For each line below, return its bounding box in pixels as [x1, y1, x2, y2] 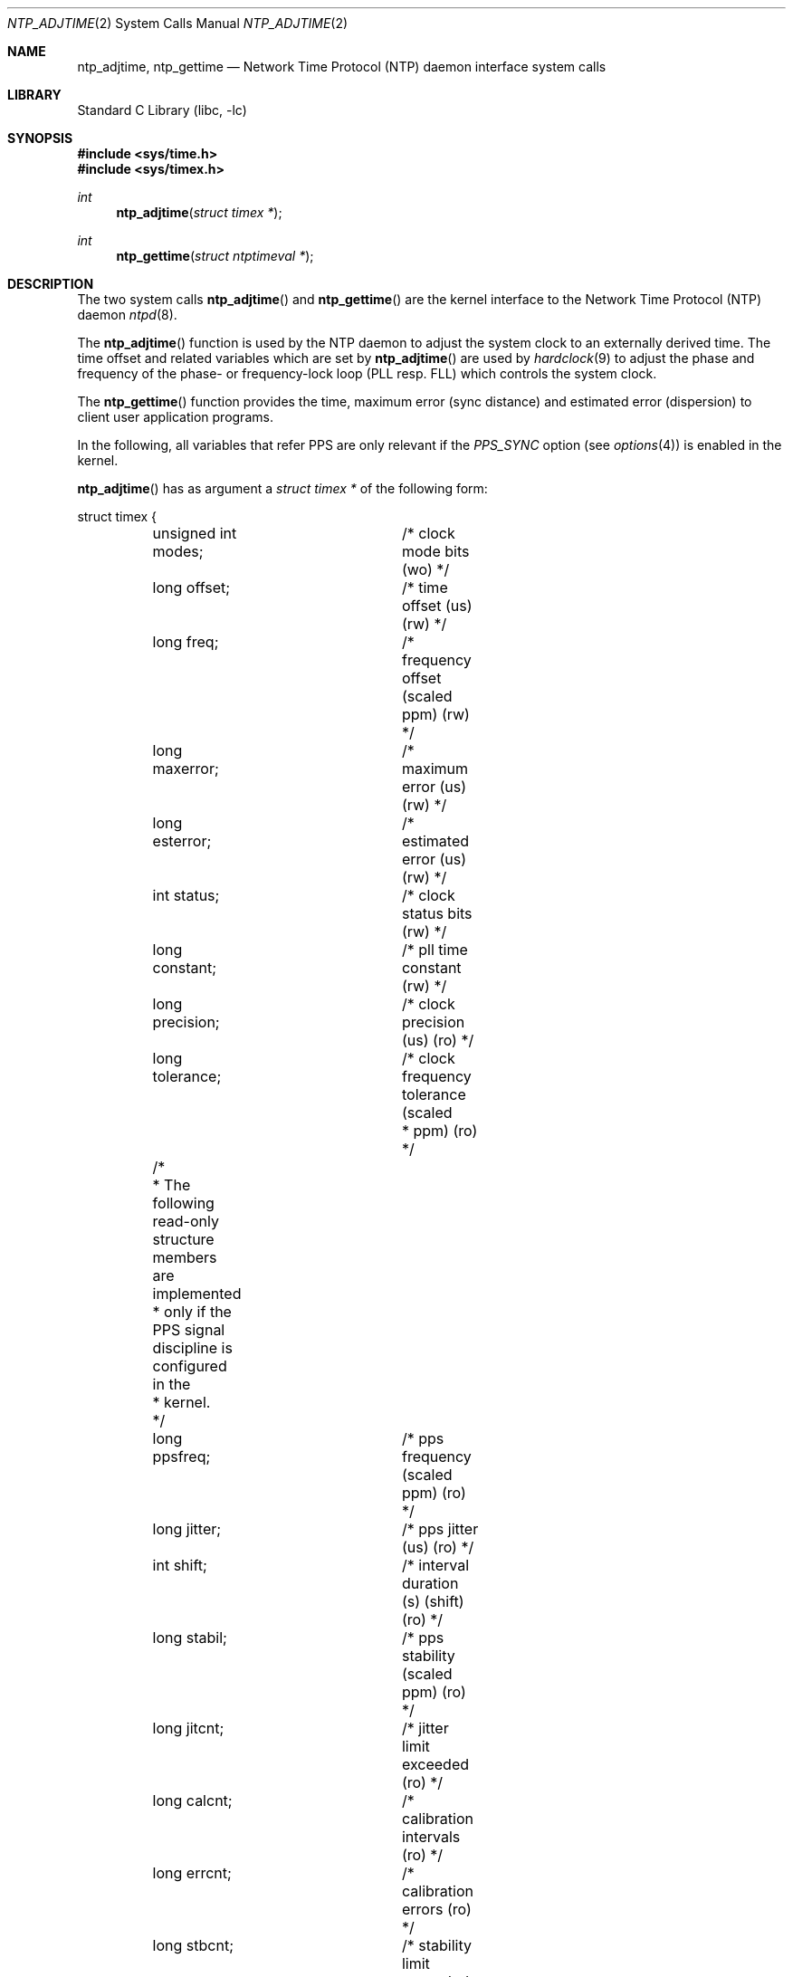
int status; [152, 886, 220, 904]
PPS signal [152, 1321, 225, 1339]
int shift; [152, 1556, 207, 1574]
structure [152, 1230, 215, 1248]
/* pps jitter [401, 1520, 479, 1538]
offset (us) [401, 597, 473, 615]
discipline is [152, 1339, 233, 1357]
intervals [401, 1828, 461, 1846]
